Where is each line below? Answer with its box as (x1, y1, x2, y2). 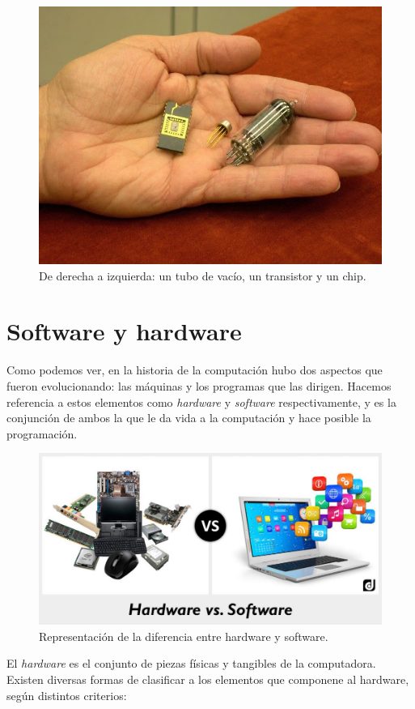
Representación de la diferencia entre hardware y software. (39, 627, 328, 644)
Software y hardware (6, 314, 242, 348)
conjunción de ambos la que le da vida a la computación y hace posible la (6, 409, 371, 426)
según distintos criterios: (6, 686, 127, 703)
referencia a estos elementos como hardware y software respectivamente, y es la (6, 393, 396, 410)
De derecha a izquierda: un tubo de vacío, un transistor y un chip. (39, 267, 366, 284)
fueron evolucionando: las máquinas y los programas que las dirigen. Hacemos (6, 377, 392, 394)
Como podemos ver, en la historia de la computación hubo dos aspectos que (6, 361, 383, 378)
